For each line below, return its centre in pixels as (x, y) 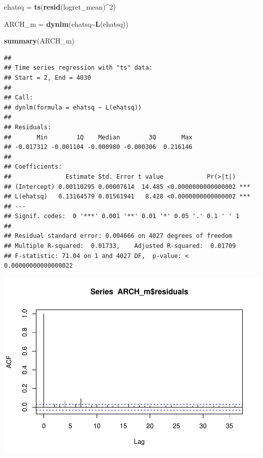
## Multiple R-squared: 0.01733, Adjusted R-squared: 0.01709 (120, 246)
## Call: (19, 98)
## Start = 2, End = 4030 (48, 78)
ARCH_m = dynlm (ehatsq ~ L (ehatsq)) (66, 23)
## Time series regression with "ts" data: (78, 68)
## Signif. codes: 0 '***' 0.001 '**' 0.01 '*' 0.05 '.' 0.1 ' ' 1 (122, 216)
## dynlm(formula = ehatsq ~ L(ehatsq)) (73, 107)
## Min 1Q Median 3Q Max (98, 137)
